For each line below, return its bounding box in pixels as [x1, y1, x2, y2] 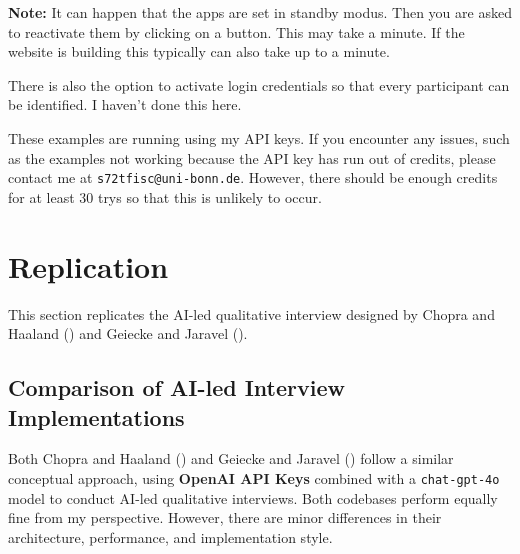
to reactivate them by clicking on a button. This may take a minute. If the [8, 21, 465, 42]
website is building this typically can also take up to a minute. [8, 41, 390, 62]
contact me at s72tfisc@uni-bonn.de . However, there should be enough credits [8, 167, 498, 188]
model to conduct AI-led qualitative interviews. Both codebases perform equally [8, 487, 498, 508]
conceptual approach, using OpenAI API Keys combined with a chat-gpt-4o [8, 467, 500, 488]
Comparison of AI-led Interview [8, 372, 345, 403]
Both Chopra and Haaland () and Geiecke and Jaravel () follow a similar [8, 448, 454, 469]
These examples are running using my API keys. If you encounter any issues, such [8, 127, 510, 148]
